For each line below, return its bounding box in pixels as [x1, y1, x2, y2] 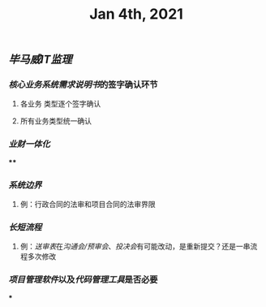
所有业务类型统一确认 [19, 116, 92, 126]
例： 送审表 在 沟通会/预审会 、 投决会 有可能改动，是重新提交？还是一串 [19, 241, 251, 252]
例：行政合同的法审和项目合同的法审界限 [19, 200, 156, 210]
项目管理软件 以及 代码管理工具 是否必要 [8, 274, 158, 285]
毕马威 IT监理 [8, 53, 72, 67]
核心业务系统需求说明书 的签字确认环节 [8, 79, 158, 90]
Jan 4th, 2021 [88, 5, 184, 24]
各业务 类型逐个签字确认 [19, 99, 101, 109]
